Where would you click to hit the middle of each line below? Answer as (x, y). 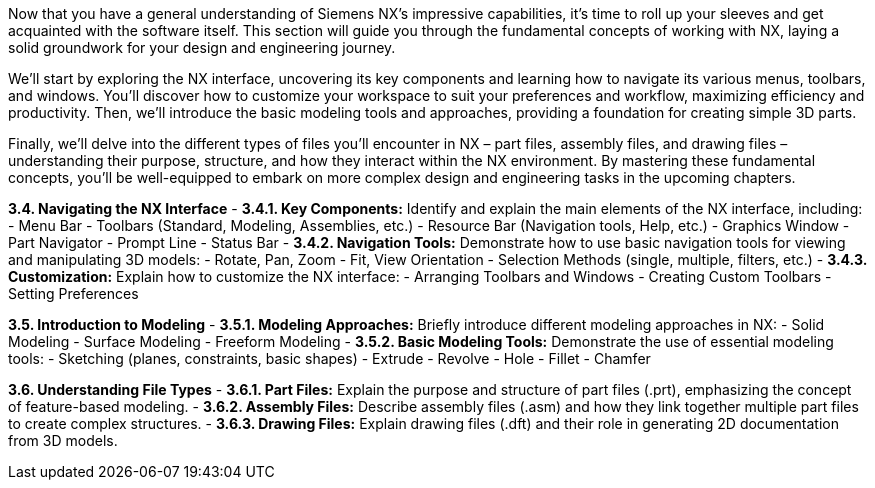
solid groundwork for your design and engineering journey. (202, 47)
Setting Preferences (73, 293)
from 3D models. (63, 440)
